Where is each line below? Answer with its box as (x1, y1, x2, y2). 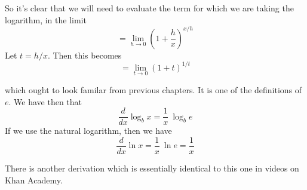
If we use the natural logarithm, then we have (5, 124, 172, 137)
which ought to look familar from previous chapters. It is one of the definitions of (5, 84, 302, 96)
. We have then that (8, 95, 82, 108)
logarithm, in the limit (5, 13, 87, 26)
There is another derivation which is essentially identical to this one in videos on (5, 161, 299, 174)
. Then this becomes (47, 48, 122, 61)
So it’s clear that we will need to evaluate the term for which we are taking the (5, 2, 294, 14)
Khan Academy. (5, 173, 63, 186)
